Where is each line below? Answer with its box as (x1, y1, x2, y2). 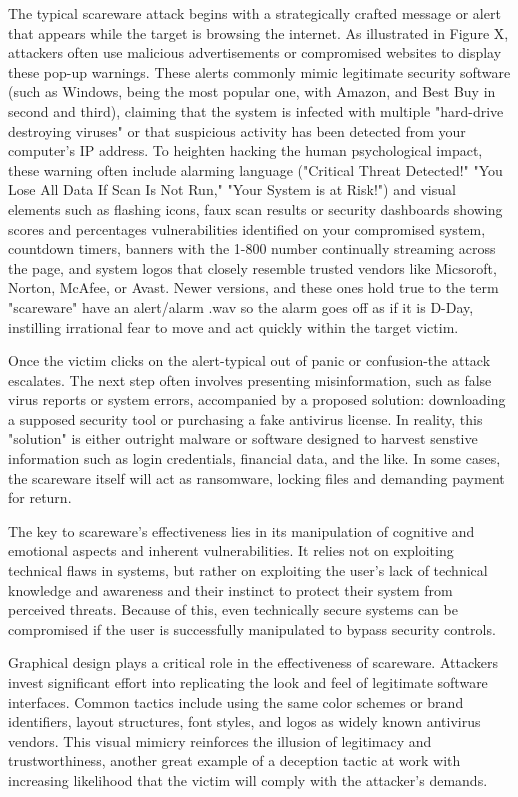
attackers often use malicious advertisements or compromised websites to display (8, 42, 502, 63)
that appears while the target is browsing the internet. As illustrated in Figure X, (8, 22, 509, 43)
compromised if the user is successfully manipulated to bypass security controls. (8, 618, 496, 639)
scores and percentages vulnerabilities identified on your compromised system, (8, 218, 486, 239)
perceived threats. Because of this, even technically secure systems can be (8, 599, 458, 620)
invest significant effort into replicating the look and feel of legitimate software (8, 672, 488, 692)
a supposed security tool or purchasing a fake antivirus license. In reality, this (8, 408, 483, 429)
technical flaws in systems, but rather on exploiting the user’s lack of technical (8, 560, 488, 581)
